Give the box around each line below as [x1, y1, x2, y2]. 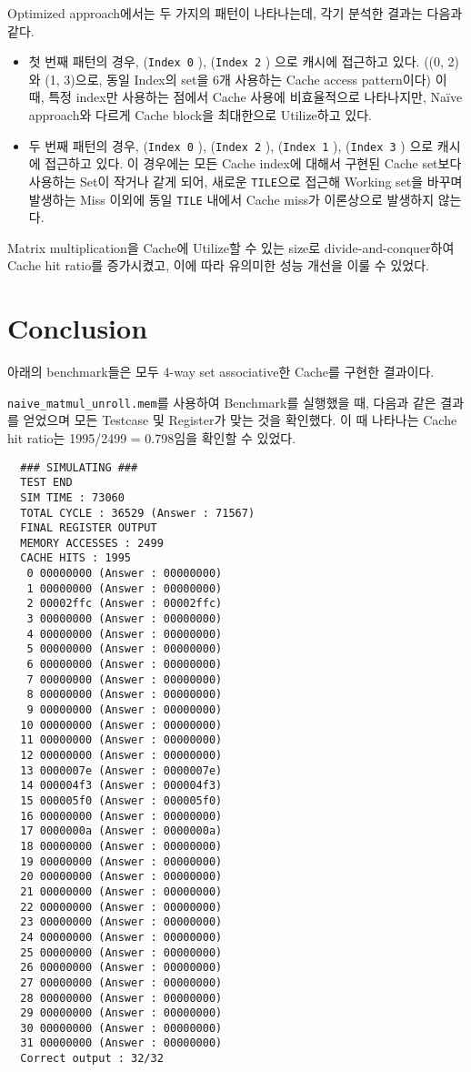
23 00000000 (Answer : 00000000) [20, 915, 223, 929]
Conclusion [7, 309, 148, 347]
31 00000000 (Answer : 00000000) [20, 1037, 223, 1050]
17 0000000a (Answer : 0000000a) [20, 824, 223, 838]
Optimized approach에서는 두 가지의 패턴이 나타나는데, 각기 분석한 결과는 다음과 [7, 4, 463, 22]
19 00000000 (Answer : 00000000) [20, 855, 223, 868]
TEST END [20, 476, 73, 490]
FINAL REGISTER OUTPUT [20, 521, 157, 535]
